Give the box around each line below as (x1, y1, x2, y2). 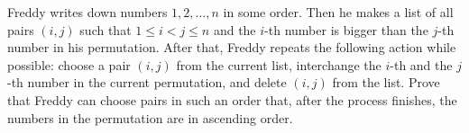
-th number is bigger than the (264, 20, 428, 39)
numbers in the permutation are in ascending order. (7, 108, 293, 127)
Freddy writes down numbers (7, 3, 168, 21)
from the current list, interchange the (176, 55, 382, 74)
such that (79, 20, 132, 39)
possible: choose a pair (7, 55, 131, 74)
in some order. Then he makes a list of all (223, 3, 454, 21)
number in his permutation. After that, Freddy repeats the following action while (7, 38, 456, 57)
